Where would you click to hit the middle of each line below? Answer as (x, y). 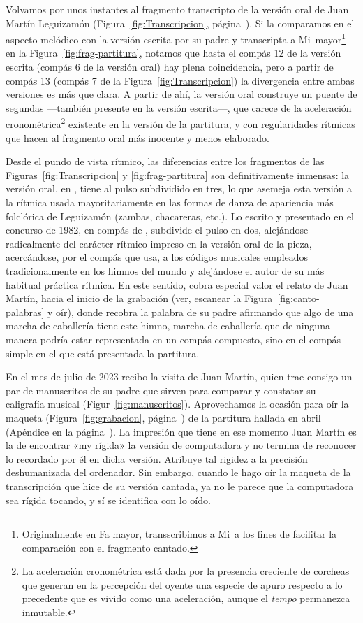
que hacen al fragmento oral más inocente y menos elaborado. (138, 137)
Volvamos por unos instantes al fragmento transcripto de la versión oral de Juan (177, 9)
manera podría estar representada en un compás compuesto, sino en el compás (173, 339)
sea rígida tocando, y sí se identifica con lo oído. (108, 500)
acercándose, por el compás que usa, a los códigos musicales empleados (157, 257)
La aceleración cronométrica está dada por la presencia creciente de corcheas (186, 571)
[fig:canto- (298, 298)
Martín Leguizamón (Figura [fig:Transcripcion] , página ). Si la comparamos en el (180, 23)
